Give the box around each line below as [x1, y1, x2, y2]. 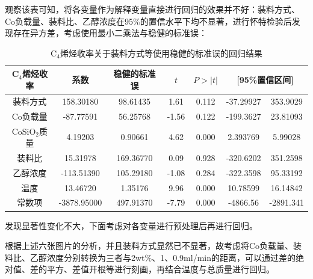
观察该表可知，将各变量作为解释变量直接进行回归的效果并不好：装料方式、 [5, 3, 300, 15]
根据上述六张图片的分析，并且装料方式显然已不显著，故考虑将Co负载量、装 [5, 239, 302, 252]
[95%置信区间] [237, 73, 294, 86]
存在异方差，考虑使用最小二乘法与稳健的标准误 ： [13, 26, 207, 39]
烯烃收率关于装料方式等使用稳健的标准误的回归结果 [60, 46, 262, 59]
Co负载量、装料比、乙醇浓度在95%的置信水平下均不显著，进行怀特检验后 [5, 14, 292, 27]
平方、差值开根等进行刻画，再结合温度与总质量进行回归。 [46, 263, 274, 275]
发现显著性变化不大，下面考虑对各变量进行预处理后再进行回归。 [5, 219, 258, 231]
